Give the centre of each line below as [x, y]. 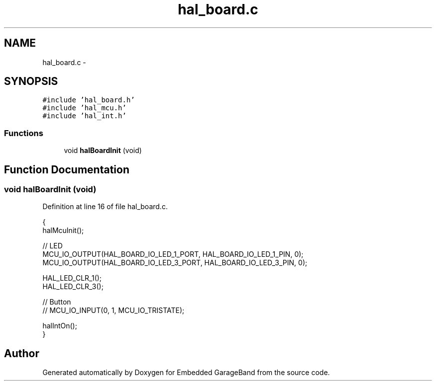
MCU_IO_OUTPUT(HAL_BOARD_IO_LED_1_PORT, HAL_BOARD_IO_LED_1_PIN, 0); [173, 254]
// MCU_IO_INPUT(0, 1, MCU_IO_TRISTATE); [113, 310]
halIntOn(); [60, 326]
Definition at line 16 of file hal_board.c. [105, 207]
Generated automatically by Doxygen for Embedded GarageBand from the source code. [186, 373]
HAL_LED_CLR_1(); [72, 278]
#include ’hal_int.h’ [84, 116]
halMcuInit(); [63, 231]
